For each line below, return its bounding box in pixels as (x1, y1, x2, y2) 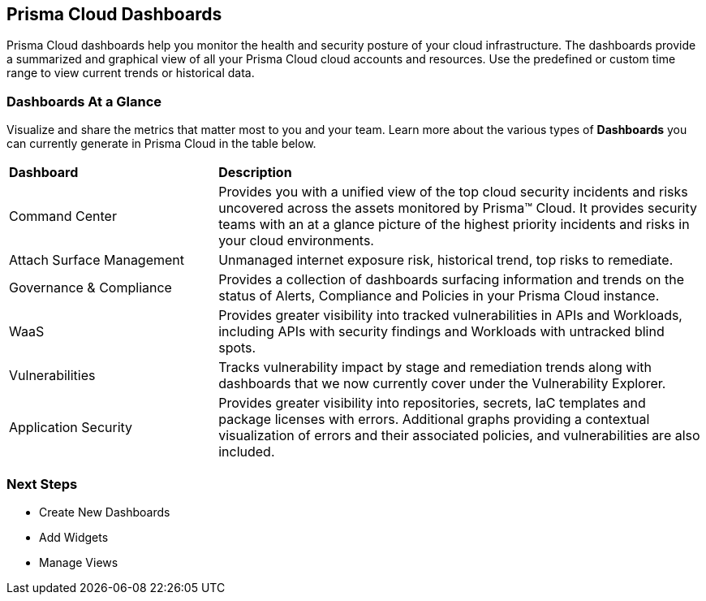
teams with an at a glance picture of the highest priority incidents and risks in (218, 216, 690, 233)
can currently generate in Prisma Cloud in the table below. (6, 136, 316, 151)
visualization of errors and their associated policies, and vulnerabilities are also (218, 427, 700, 444)
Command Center (9, 208, 117, 225)
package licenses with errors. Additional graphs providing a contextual (218, 411, 650, 428)
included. (218, 443, 275, 460)
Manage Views (39, 555, 118, 569)
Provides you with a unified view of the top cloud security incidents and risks (218, 184, 688, 201)
